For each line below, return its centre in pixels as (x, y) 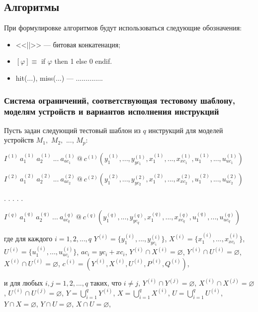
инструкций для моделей (186, 130)
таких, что (106, 282)
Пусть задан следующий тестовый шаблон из (72, 130)
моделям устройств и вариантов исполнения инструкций (112, 111)
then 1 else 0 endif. (83, 61)
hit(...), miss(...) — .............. (59, 78)
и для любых (24, 282)
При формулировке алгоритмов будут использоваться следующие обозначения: (123, 28)
